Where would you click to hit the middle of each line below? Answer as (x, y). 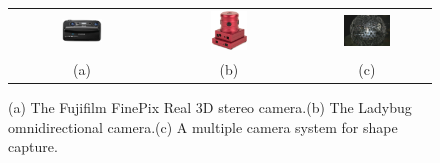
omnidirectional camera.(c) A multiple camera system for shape (203, 126)
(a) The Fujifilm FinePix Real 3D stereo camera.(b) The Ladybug (210, 107)
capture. (33, 146)
